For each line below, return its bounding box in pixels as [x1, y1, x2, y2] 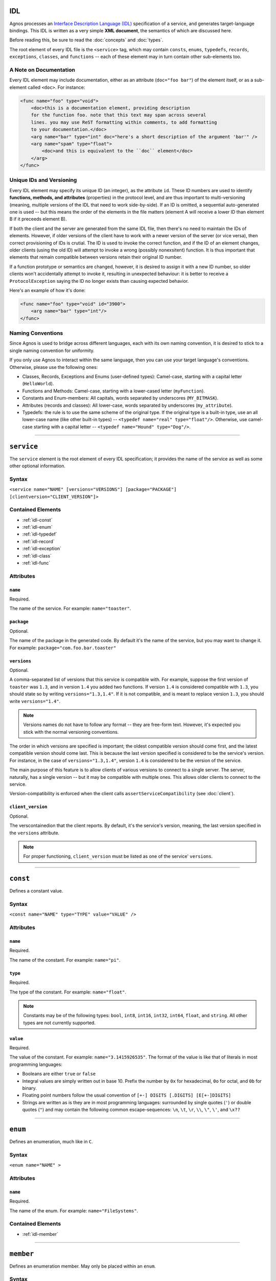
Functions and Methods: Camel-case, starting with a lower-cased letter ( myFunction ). [22, 387, 205, 394]
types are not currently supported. [23, 1020, 96, 1026]
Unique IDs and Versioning [9, 177, 77, 184]
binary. [22, 1085, 37, 1091]
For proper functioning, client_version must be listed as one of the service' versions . [23, 853, 213, 859]
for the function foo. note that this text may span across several [31, 112, 206, 118]
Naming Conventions [9, 329, 63, 337]
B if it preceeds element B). [9, 216, 67, 222]
